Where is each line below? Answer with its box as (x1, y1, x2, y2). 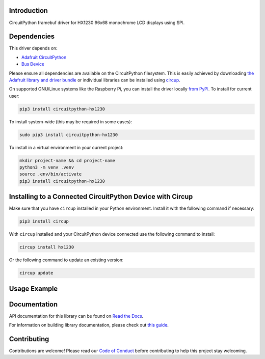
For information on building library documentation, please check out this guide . (9, 322, 169, 328)
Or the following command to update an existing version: (9, 257, 124, 263)
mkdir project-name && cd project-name (19, 158, 115, 163)
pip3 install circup (19, 219, 69, 224)
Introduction (9, 6, 48, 15)
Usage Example (9, 284, 58, 293)
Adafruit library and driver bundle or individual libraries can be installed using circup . (9, 77, 181, 83)
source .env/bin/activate (19, 171, 82, 177)
